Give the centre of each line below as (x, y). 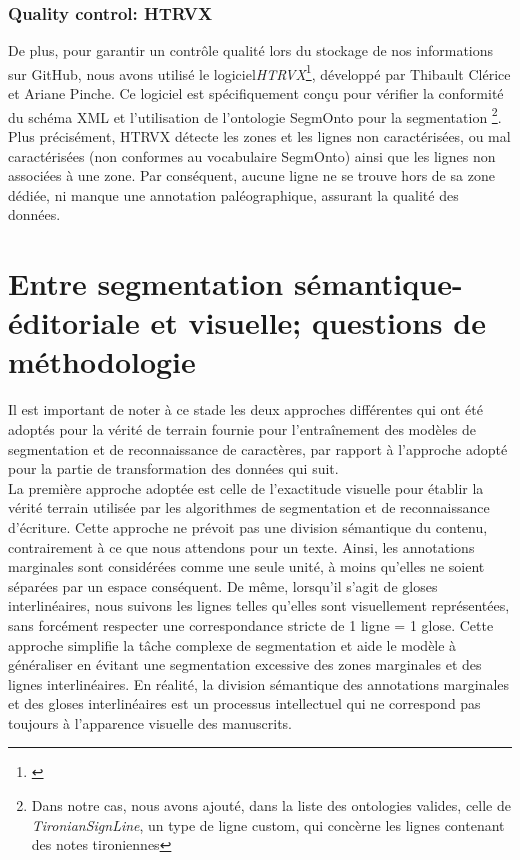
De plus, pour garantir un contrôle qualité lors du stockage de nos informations (251, 50)
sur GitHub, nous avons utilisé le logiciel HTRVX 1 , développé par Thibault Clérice (259, 72)
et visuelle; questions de (318, 322)
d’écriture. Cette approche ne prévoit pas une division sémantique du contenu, (248, 526)
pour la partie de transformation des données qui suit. (173, 468)
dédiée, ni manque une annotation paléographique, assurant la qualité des (233, 194)
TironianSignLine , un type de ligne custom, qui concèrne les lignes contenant (268, 824)
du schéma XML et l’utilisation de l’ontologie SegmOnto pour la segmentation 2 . (255, 115)
